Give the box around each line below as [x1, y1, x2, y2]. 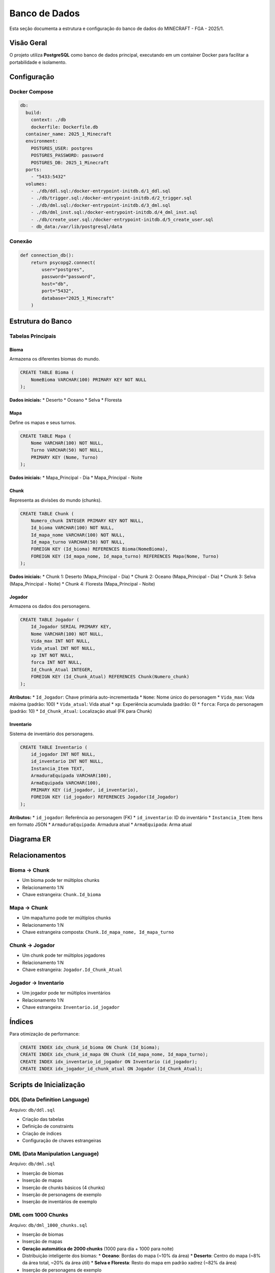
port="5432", [41, 288, 74, 294]
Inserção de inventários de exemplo [22, 1199, 97, 1205]
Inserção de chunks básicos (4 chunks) [22, 1184, 105, 1191]
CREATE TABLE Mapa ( [20, 433, 71, 439]
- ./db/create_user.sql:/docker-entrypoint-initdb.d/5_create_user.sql [31, 216, 214, 223]
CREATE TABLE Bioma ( [20, 370, 74, 375]
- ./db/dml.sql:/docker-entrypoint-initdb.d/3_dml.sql [31, 202, 171, 208]
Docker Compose [9, 88, 53, 95]
